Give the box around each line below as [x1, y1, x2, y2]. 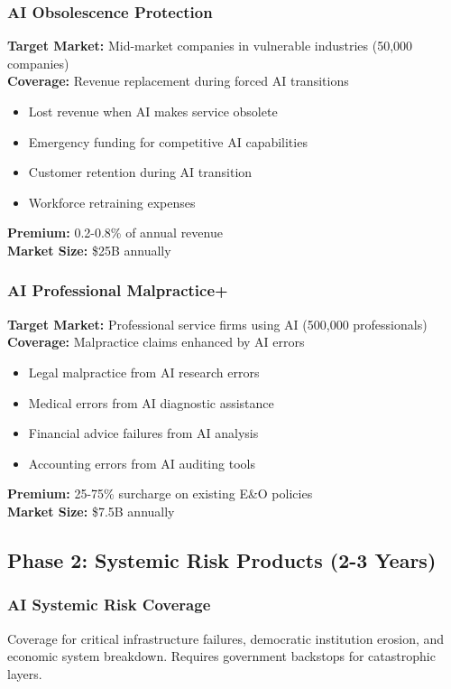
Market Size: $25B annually [7, 240, 171, 259]
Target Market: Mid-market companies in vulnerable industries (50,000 [7, 36, 413, 55]
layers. [7, 664, 42, 683]
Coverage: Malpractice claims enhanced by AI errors [7, 332, 305, 351]
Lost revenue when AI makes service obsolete [28, 102, 278, 120]
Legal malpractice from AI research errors [28, 362, 260, 381]
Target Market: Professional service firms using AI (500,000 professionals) [7, 314, 428, 333]
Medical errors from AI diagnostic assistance [28, 393, 274, 412]
